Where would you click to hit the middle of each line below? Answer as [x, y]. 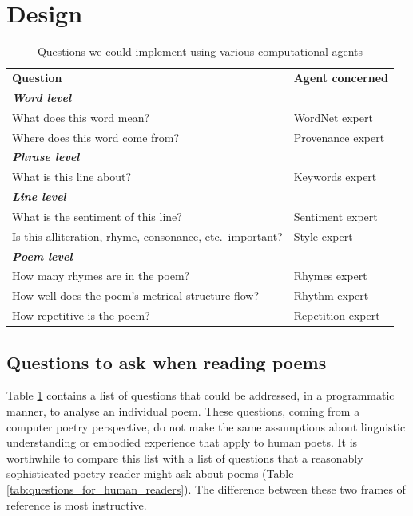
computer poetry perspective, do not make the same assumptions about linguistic [206, 426]
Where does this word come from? [96, 137]
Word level [42, 97]
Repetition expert [337, 315]
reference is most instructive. [77, 504]
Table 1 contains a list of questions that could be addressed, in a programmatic [201, 395]
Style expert [323, 236]
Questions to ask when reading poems [167, 362]
